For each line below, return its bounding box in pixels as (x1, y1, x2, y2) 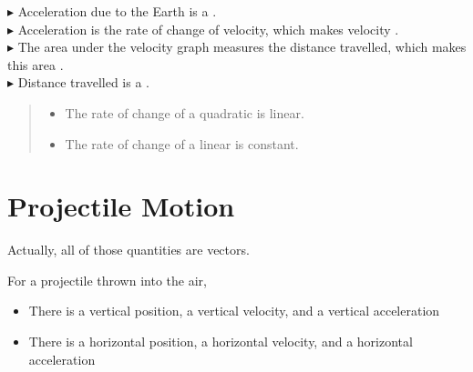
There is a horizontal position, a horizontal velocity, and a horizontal (28, 332, 413, 351)
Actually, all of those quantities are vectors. (7, 240, 250, 259)
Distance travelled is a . (17, 73, 149, 92)
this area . (7, 55, 64, 74)
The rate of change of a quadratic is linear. (65, 103, 304, 122)
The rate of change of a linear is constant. (65, 134, 299, 153)
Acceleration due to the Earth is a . (17, 2, 217, 20)
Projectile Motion (7, 187, 235, 225)
